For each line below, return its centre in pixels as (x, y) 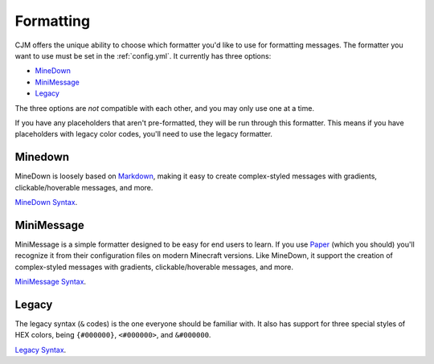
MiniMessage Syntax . (51, 282)
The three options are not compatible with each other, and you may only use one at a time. (165, 108)
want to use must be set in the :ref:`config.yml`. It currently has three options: (143, 55)
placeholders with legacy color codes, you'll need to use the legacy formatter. (144, 134)
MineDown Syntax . (46, 202)
